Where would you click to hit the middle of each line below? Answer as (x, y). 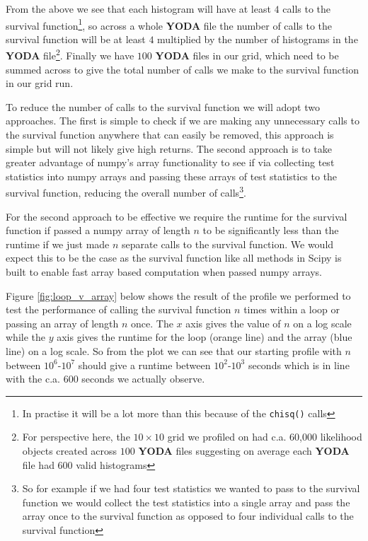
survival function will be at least (76, 39)
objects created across (70, 451)
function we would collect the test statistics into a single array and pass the (186, 502)
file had (38, 464)
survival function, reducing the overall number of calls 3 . (126, 192)
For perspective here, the (76, 437)
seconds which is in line (299, 365)
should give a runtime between (144, 365)
